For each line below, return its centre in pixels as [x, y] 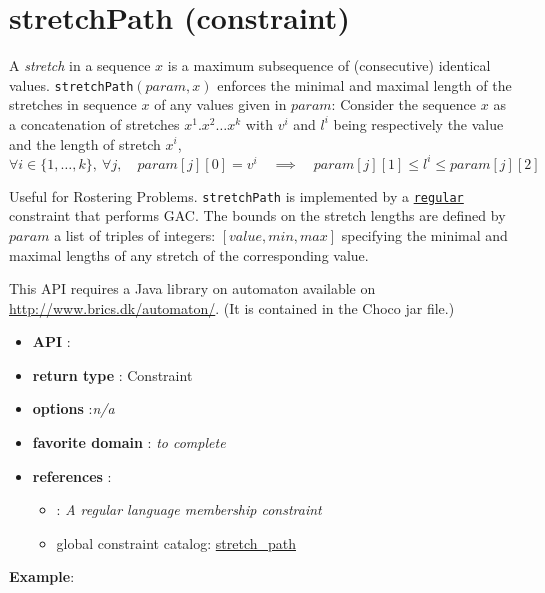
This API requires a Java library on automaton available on [192, 288]
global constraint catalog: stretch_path [176, 542]
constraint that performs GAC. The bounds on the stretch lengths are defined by [257, 215]
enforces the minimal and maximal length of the [364, 84]
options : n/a [73, 408]
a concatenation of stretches [94, 123]
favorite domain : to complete [129, 442]
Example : [42, 576]
